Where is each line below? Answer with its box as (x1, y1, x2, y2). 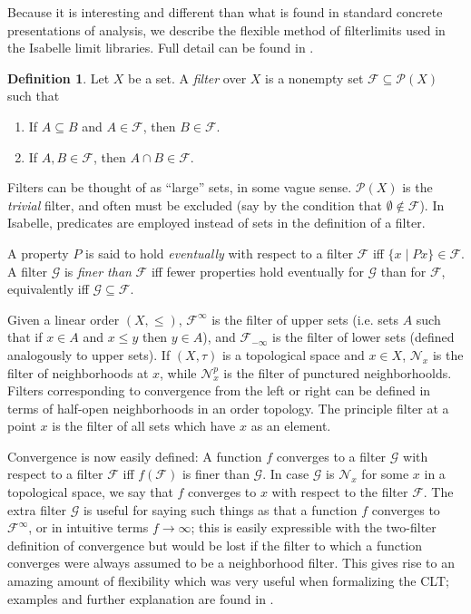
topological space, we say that (7, 482, 173, 502)
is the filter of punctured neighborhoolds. (223, 363, 452, 382)
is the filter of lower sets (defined (272, 327, 455, 346)
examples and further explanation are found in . (7, 589, 274, 608)
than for (380, 261, 427, 280)
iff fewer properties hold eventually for (151, 261, 364, 280)
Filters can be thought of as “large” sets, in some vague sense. (7, 178, 352, 197)
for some (361, 464, 409, 483)
